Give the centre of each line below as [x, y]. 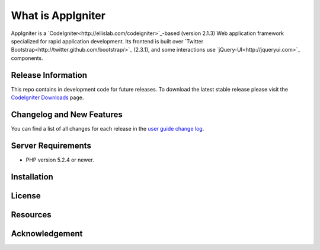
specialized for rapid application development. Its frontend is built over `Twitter [107, 41]
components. [27, 58]
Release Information [49, 75]
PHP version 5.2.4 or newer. [60, 160]
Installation [32, 177]
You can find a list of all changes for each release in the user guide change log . [108, 128]
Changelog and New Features [67, 114]
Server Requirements [51, 145]
